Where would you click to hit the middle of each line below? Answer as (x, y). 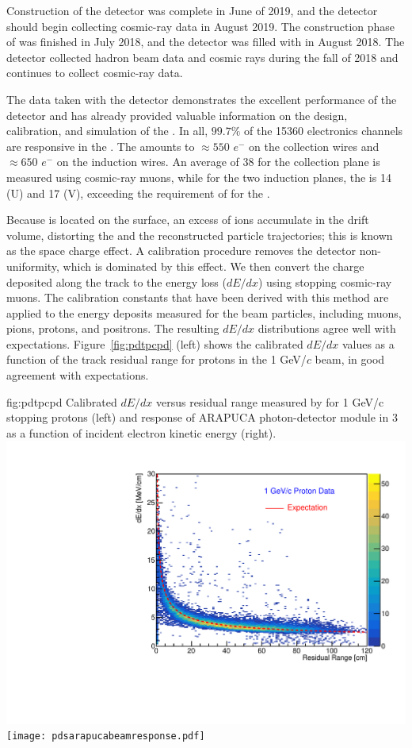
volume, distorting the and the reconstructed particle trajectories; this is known (200, 235)
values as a (368, 343)
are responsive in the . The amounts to (101, 146)
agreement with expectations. (78, 375)
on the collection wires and (314, 146)
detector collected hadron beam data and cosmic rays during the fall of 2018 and (202, 57)
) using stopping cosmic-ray (325, 281)
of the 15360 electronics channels (324, 131)
